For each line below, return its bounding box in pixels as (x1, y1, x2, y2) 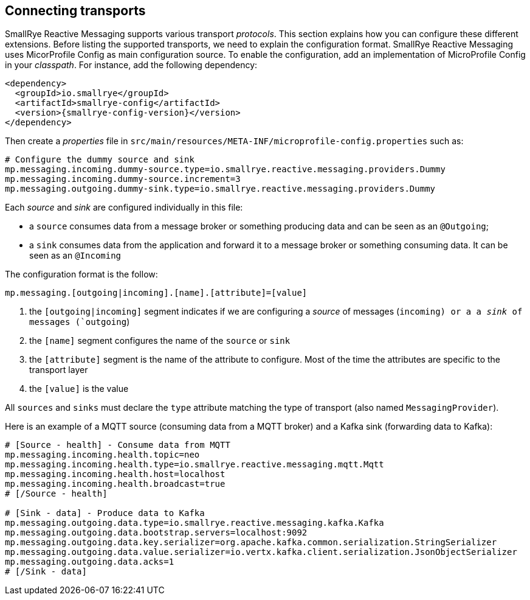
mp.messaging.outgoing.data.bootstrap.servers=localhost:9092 (5, 528, 308, 538)
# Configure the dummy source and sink (5, 155, 194, 165)
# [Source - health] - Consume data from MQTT (5, 440, 230, 450)
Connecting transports (5, 3, 146, 18)
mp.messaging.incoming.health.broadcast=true (5, 479, 225, 489)
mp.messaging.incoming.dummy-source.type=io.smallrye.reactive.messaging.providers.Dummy (5, 164, 446, 175)
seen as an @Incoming (29, 250, 122, 261)
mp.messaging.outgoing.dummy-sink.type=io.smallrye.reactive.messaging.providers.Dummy (5, 184, 436, 194)
